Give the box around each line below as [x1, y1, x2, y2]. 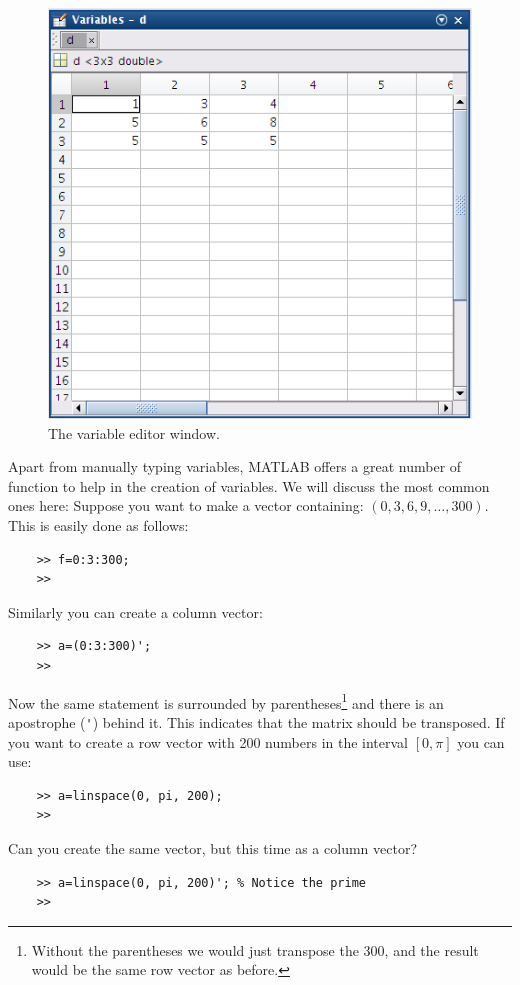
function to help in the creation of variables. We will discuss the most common [8, 475, 490, 496]
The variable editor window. [48, 422, 220, 443]
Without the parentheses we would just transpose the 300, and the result [31, 939, 479, 960]
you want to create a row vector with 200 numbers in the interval [8, 731, 409, 752]
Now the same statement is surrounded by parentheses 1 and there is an [8, 689, 444, 713]
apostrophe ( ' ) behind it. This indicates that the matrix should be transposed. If [8, 711, 505, 732]
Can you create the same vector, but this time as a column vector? [8, 837, 417, 858]
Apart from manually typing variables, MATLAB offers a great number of [8, 456, 462, 477]
